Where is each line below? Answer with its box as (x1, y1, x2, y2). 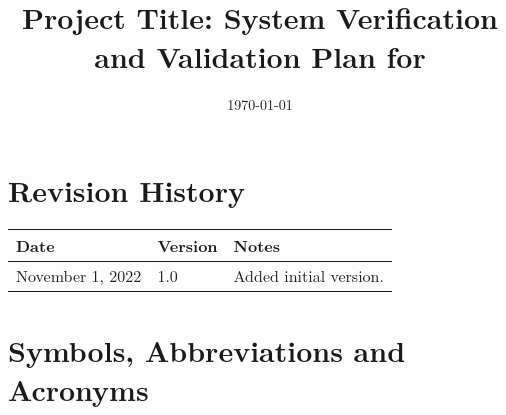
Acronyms (8, 369, 149, 410)
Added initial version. (233, 263, 384, 287)
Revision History (8, 169, 245, 210)
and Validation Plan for (94, 36, 426, 77)
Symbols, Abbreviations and (8, 330, 406, 371)
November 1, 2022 (16, 263, 142, 287)
